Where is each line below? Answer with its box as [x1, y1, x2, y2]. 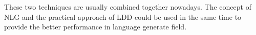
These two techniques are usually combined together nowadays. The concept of [4, 2, 251, 12]
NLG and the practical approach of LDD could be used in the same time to [4, 11, 242, 22]
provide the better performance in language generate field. [4, 21, 187, 32]
